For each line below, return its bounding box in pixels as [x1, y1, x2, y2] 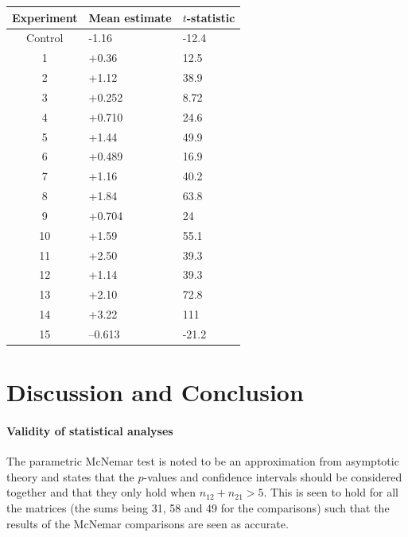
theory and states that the [6, 468, 134, 485]
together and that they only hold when [6, 484, 196, 500]
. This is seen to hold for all [263, 484, 398, 500]
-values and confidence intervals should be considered [143, 468, 402, 485]
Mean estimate [88, 9, 172, 25]
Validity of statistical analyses [6, 423, 173, 439]
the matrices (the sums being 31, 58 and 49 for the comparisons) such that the [6, 500, 390, 516]
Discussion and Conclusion [6, 376, 304, 408]
